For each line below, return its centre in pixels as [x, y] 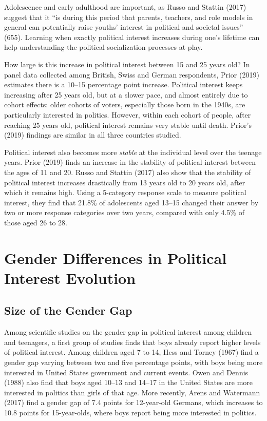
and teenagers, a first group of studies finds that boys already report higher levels [132, 342]
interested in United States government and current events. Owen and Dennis [126, 372]
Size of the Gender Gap [68, 310]
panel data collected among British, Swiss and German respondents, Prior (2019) [132, 74]
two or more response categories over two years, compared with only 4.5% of [124, 212]
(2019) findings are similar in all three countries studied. [93, 135]
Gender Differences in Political [116, 257]
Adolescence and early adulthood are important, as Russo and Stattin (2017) [125, 7]
